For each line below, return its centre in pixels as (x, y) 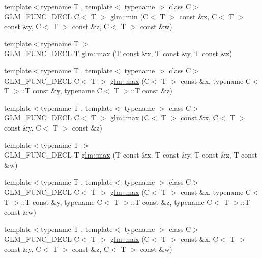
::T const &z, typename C (171, 202)
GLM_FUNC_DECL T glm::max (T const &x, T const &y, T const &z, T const (131, 155)
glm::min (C (129, 16)
